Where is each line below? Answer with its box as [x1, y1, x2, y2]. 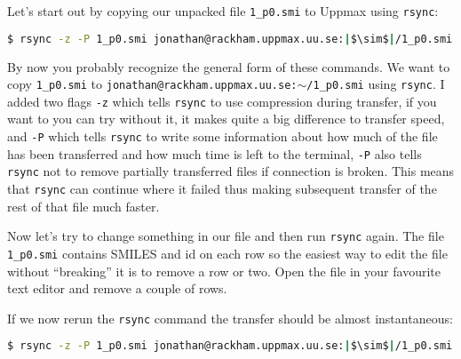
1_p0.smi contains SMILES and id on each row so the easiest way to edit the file [7, 243, 448, 262]
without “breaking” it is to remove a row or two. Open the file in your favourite [7, 261, 441, 280]
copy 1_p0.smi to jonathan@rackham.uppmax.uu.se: [7, 75, 298, 93]
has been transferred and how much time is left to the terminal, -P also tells [7, 144, 422, 163]
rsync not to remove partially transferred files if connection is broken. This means [7, 162, 455, 180]
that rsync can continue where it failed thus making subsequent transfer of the [7, 179, 437, 197]
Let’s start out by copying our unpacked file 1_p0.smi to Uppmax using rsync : [7, 2, 439, 20]
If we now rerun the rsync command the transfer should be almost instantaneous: [7, 308, 453, 327]
